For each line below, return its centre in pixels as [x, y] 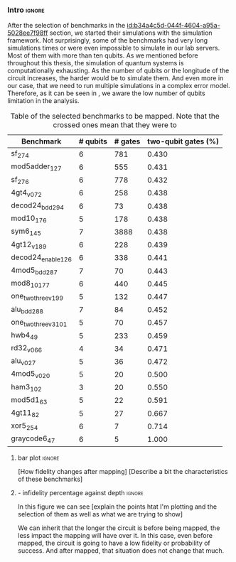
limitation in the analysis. [43, 101]
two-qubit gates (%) [183, 141]
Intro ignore [26, 10]
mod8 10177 [30, 284]
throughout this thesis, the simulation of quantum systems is [96, 63]
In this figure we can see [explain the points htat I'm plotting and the [117, 507]
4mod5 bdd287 [34, 271]
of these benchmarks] [50, 479]
